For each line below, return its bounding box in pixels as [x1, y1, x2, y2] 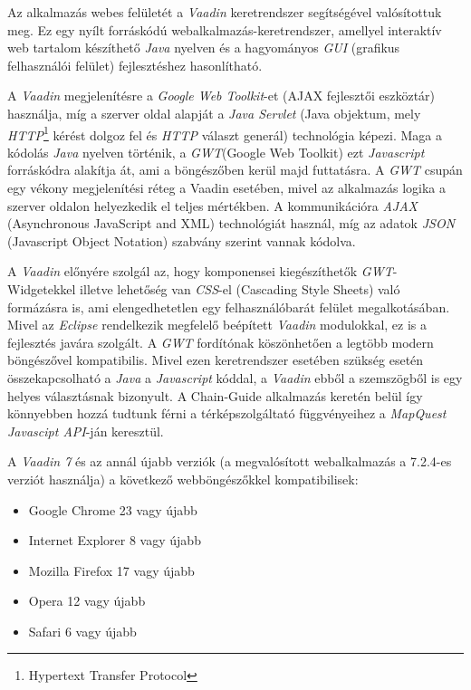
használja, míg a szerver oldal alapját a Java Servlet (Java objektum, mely [7, 103, 421, 122]
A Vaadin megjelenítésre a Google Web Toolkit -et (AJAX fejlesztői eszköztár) [7, 86, 436, 105]
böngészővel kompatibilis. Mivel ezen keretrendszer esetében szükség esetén [7, 350, 424, 369]
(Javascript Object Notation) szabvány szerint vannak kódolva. [7, 231, 356, 250]
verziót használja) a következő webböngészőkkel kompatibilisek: [7, 469, 359, 488]
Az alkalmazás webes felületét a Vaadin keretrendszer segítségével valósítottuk [7, 3, 442, 21]
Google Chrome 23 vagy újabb [28, 500, 197, 519]
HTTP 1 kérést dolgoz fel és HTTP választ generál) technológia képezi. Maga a [7, 122, 442, 144]
